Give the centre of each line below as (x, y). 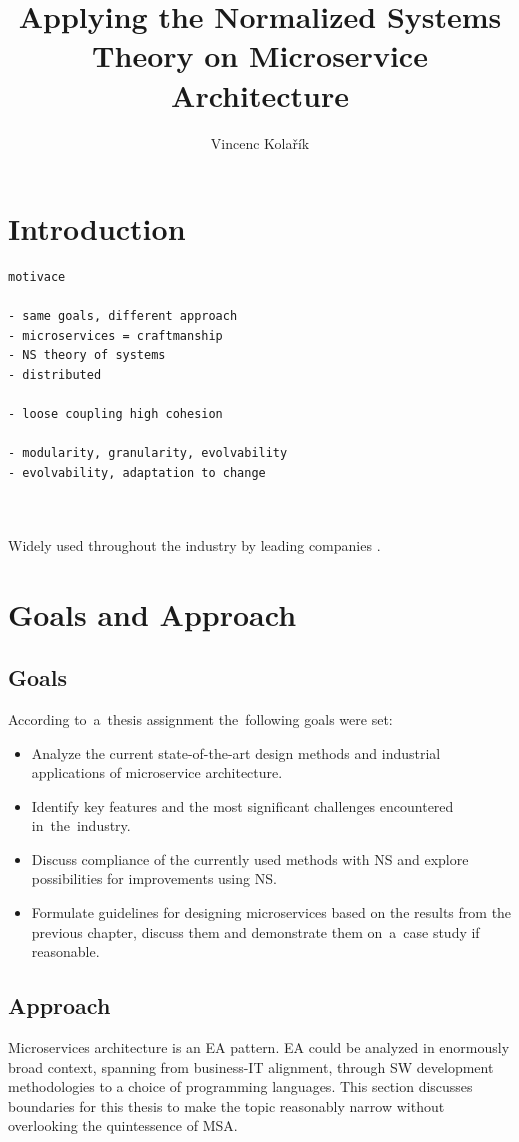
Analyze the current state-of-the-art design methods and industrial (236, 752)
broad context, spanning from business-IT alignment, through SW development (251, 1066)
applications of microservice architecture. (157, 772)
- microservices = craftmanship (115, 335)
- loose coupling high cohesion (115, 414)
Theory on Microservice (260, 55)
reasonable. (65, 951)
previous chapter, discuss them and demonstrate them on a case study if (255, 931)
